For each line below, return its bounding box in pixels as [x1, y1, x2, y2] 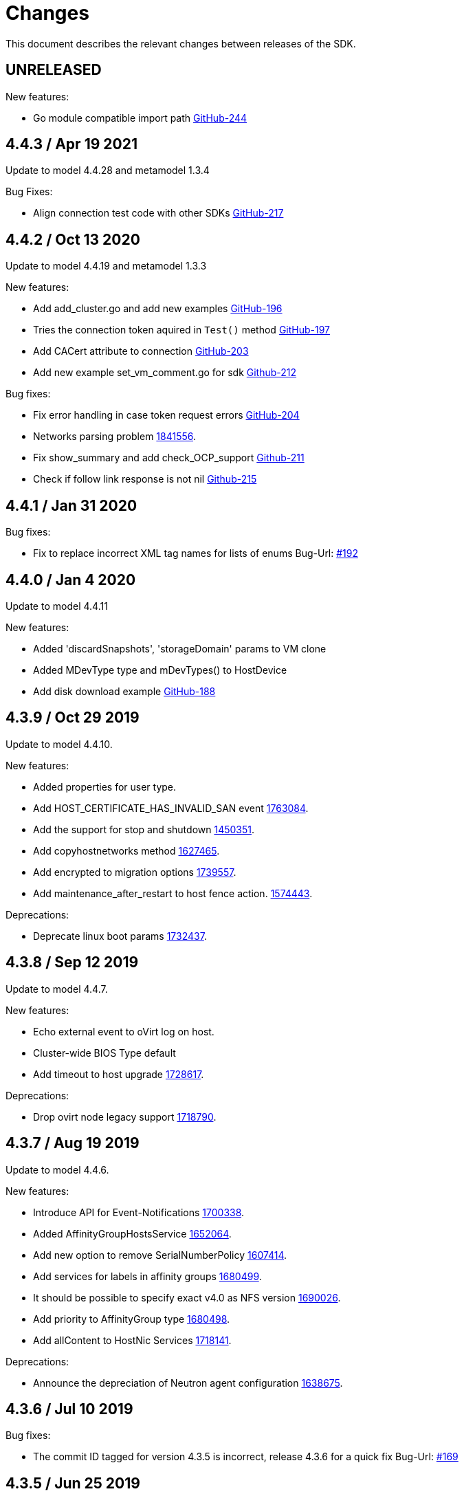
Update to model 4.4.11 [5, 599, 108, 612]
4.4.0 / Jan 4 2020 [5, 571, 136, 588]
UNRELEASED [5, 61, 102, 79]
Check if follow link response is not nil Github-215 [33, 473, 257, 485]
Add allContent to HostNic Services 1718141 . [33, 1334, 232, 1346]
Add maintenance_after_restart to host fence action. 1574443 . [33, 887, 313, 899]
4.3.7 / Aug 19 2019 [5, 1134, 140, 1152]
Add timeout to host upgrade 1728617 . [33, 1068, 204, 1080]
